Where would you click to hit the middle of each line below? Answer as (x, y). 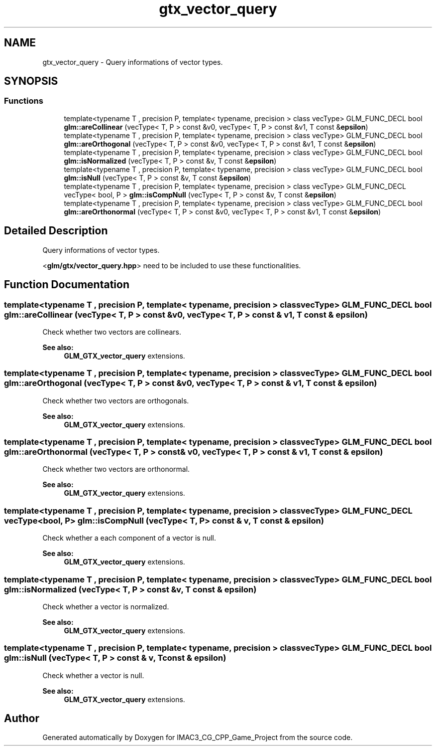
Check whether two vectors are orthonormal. (116, 469)
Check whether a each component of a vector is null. (129, 538)
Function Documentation (67, 285)
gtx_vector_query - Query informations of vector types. (133, 62)
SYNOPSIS (31, 81)
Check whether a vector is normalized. (106, 606)
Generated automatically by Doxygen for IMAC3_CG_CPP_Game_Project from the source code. (198, 738)
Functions (24, 101)
